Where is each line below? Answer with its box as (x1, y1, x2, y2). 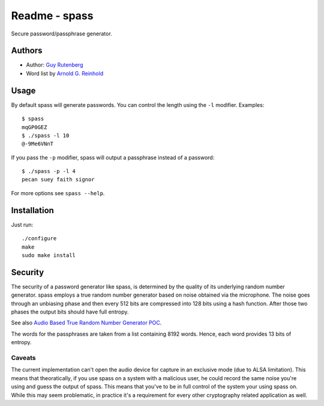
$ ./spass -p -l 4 (22, 168, 76, 175)
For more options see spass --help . (11, 189, 105, 196)
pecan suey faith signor (22, 176, 95, 183)
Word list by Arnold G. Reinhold (26, 70, 104, 77)
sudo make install (22, 252, 76, 258)
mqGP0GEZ (22, 124, 47, 130)
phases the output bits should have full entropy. (11, 308, 129, 315)
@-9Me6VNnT (22, 141, 54, 147)
